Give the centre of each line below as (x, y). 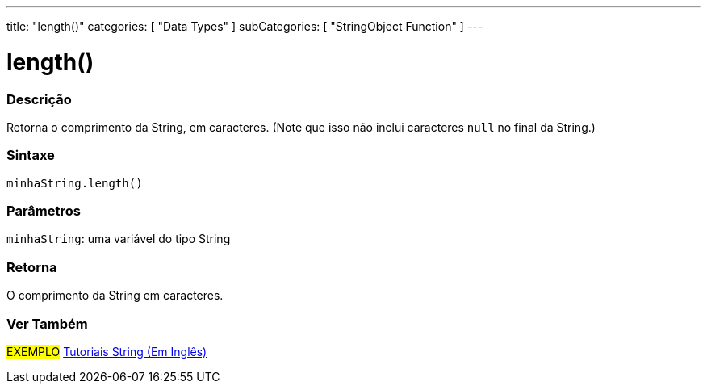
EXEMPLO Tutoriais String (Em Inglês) (107, 351)
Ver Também (47, 323)
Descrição (39, 99)
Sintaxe (31, 155)
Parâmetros (44, 211)
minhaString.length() (75, 183)
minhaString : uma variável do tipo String (119, 239)
